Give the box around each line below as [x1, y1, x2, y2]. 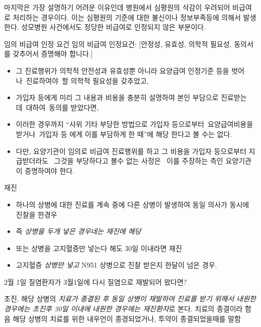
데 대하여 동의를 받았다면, [16, 102, 99, 112]
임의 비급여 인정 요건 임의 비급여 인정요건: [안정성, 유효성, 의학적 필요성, [4, 38, 232, 49]
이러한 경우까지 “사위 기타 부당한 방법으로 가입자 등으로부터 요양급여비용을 [16, 119, 253, 129]
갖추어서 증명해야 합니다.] [13, 48, 93, 59]
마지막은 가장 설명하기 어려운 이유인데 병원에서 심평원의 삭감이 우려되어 [4, 2, 230, 12]
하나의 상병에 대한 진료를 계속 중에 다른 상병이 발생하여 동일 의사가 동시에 [16, 199, 249, 209]
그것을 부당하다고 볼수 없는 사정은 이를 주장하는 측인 [54, 155, 223, 166]
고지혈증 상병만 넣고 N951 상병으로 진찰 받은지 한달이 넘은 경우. [16, 260, 217, 270]
